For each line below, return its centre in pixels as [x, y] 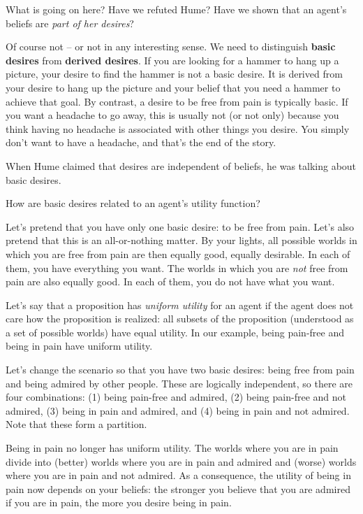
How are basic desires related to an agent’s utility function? [133, 203]
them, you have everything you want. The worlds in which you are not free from [177, 267]
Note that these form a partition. [76, 424]
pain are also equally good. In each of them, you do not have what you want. [170, 281]
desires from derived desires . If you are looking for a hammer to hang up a [172, 60]
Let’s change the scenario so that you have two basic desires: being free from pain [180, 370]
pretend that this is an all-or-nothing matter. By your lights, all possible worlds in [181, 240]
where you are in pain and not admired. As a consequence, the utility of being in [178, 475]
